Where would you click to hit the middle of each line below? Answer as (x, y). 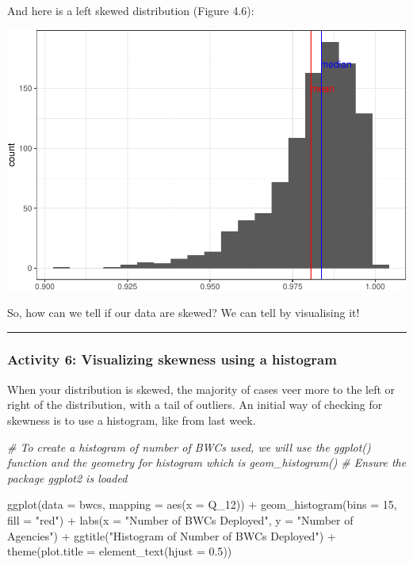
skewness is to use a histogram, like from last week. (132, 420)
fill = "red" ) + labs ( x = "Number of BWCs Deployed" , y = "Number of (180, 519)
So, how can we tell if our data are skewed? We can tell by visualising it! (184, 312)
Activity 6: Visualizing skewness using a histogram (172, 359)
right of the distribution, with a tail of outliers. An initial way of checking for (195, 405)
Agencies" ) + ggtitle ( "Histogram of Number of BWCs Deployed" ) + (172, 535)
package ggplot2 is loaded (67, 477)
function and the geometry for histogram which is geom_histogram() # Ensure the (207, 462)
